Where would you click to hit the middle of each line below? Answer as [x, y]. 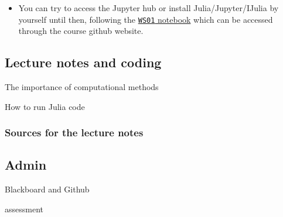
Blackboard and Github [47, 189]
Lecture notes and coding [83, 62]
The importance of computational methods [82, 87]
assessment [24, 209]
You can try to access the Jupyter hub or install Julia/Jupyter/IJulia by [149, 8]
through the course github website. [81, 31]
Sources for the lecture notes [74, 132]
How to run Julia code [45, 106]
